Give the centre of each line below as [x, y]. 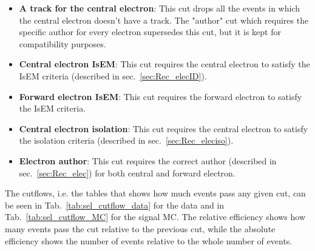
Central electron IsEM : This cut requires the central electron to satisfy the [164, 64]
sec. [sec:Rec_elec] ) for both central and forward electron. [127, 172]
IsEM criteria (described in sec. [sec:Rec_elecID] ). [113, 75]
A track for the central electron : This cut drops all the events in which [159, 8]
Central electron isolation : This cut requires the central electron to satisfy [164, 128]
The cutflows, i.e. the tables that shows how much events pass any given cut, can [155, 193]
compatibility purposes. [63, 43]
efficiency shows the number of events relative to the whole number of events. [149, 240]
